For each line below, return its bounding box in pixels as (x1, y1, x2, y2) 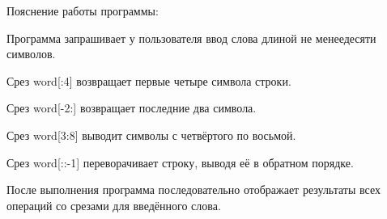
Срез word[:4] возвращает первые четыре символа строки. (6, 72, 291, 89)
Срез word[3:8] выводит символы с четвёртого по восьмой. (6, 126, 296, 143)
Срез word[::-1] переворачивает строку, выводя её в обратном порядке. (6, 154, 354, 171)
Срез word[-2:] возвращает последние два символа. (6, 99, 257, 116)
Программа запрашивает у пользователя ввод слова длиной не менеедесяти (6, 29, 376, 46)
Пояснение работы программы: (6, 2, 159, 19)
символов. (6, 45, 56, 62)
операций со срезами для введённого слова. (6, 196, 221, 213)
